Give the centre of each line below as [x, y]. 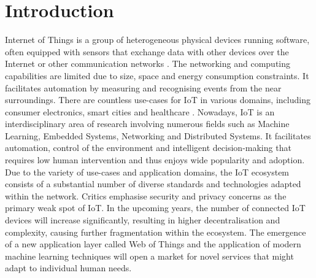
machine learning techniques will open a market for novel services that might [149, 256]
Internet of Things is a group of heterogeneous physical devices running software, [157, 40]
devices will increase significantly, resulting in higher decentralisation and [143, 220]
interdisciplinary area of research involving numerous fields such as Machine [147, 124]
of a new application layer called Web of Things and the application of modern [153, 244]
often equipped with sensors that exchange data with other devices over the [147, 51]
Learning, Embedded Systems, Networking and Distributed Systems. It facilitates [158, 135]
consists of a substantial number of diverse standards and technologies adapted [153, 184]
